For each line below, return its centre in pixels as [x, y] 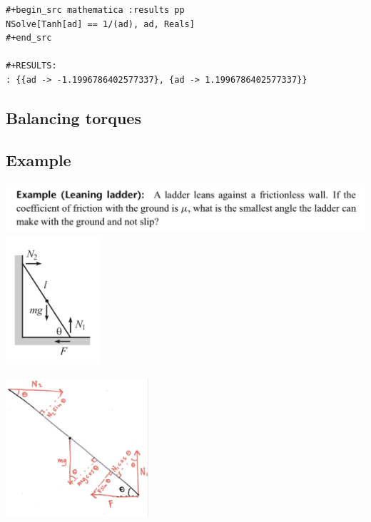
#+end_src [29, 38]
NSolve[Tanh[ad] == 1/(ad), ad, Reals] [100, 24]
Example [39, 159]
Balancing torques [73, 117]
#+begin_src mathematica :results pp [95, 10]
